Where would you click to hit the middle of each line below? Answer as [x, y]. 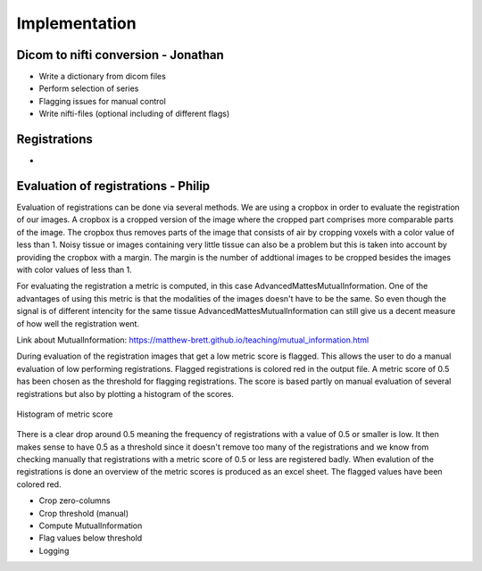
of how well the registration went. [78, 323]
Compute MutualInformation [91, 525]
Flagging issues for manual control [103, 101]
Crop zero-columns [75, 501]
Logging [54, 550]
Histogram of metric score [65, 414]
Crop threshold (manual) [84, 513]
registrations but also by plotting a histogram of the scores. [125, 393]
